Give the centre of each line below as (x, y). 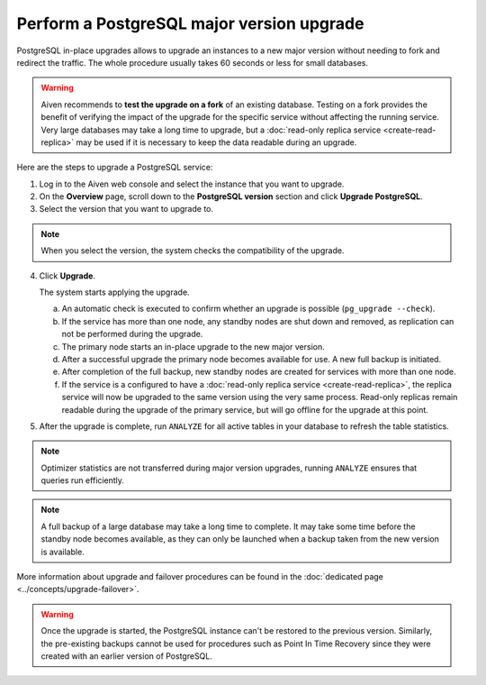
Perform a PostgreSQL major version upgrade (190, 23)
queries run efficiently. (83, 480)
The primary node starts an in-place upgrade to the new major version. (193, 346)
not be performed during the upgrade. (132, 334)
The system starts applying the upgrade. (114, 292)
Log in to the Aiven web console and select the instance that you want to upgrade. (192, 184)
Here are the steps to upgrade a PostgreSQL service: (115, 168)
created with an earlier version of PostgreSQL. (127, 656)
